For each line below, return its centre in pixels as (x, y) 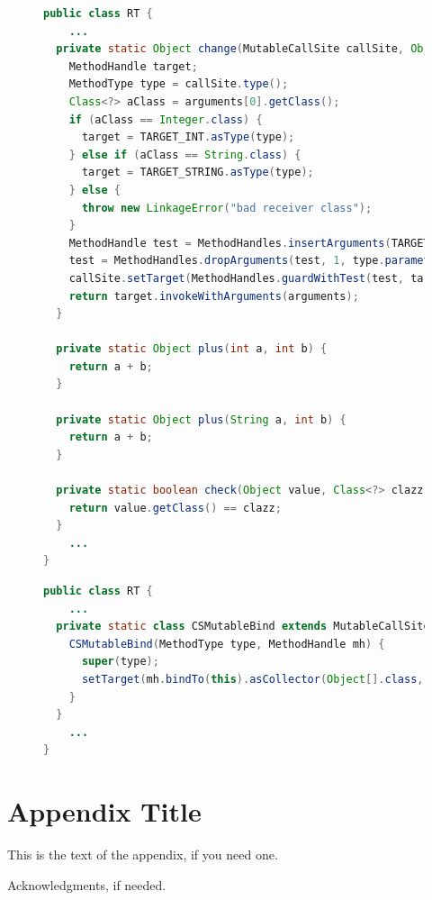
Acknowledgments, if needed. (87, 884)
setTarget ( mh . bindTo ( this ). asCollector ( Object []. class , (252, 679)
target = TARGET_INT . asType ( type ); (188, 137)
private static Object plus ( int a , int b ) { (192, 349)
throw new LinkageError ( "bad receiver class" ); (227, 208)
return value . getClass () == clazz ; (175, 508)
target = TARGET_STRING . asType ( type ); (198, 173)
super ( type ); (120, 662)
